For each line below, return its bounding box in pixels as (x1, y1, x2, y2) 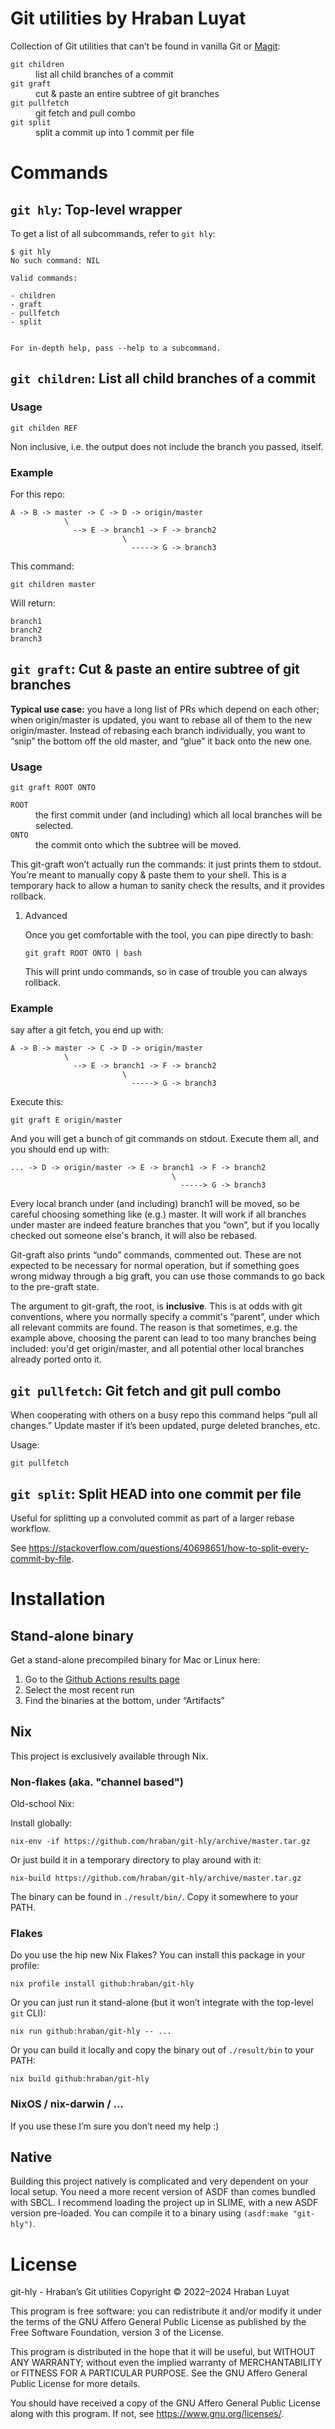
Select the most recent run (24, 1683, 135, 1696)
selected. (35, 820, 74, 832)
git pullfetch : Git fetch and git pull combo (10, 1382, 282, 1399)
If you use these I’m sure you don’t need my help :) (10, 2120, 220, 2132)
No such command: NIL (10, 255, 101, 266)
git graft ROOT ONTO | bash (24, 948, 142, 959)
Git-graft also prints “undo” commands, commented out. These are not (10, 1249, 302, 1261)
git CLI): (10, 2007, 47, 2019)
